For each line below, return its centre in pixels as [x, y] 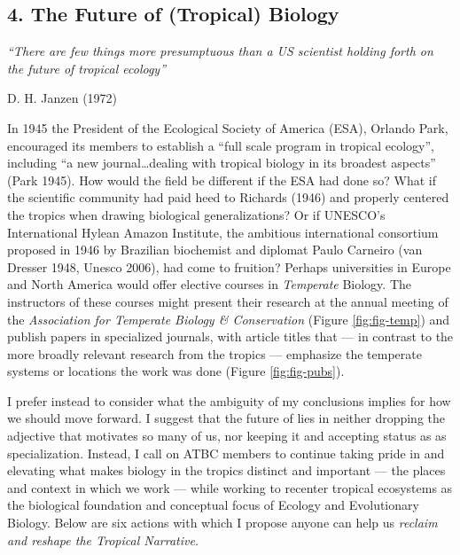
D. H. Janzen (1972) [62, 98]
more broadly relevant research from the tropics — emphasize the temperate [214, 353]
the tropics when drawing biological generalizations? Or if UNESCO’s [196, 214]
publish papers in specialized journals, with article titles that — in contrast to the [230, 336]
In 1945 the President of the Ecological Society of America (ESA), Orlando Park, [228, 127]
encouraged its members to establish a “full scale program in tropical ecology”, [221, 145]
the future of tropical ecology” [87, 68]
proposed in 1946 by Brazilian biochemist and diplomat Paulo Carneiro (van [215, 250]
